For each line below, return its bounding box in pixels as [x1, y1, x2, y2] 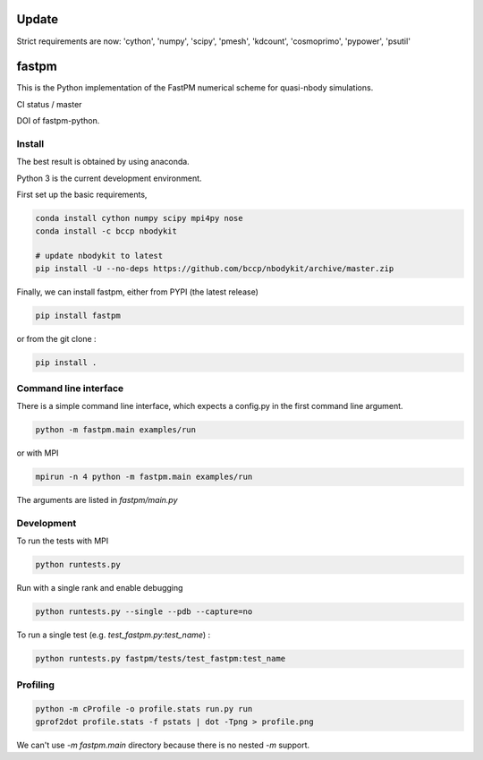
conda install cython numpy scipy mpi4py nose [35, 213, 243, 224]
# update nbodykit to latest [35, 251, 164, 261]
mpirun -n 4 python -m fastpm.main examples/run [35, 472, 253, 482]
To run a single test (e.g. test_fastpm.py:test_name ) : [16, 629, 211, 640]
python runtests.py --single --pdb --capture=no [35, 607, 253, 617]
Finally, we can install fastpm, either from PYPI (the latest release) [16, 286, 259, 297]
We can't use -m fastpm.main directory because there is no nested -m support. [16, 739, 310, 750]
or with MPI [16, 448, 59, 458]
